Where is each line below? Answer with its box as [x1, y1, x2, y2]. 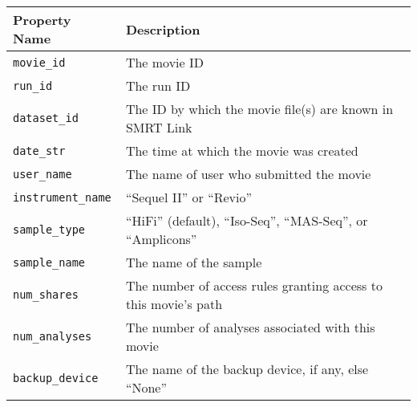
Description [125, 19, 200, 39]
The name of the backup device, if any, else [125, 360, 369, 378]
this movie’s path [125, 295, 223, 313]
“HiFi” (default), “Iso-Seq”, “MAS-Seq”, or [125, 211, 368, 230]
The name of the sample [125, 253, 262, 271]
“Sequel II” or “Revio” [125, 188, 253, 206]
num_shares [13, 288, 79, 301]
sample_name [13, 255, 86, 269]
